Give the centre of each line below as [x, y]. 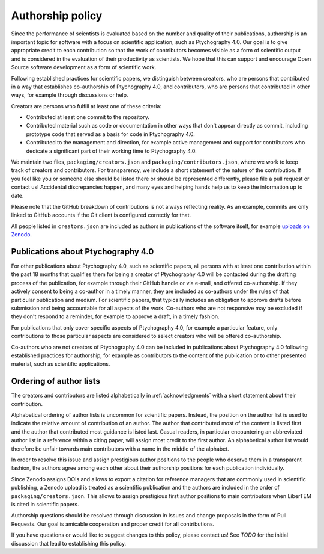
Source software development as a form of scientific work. [84, 67]
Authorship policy [57, 16]
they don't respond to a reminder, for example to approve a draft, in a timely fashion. [115, 316]
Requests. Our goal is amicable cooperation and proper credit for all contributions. [113, 524]
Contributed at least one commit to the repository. [88, 117]
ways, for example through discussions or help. [70, 95]
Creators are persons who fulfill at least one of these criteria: [86, 106]
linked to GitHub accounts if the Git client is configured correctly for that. [101, 215]
